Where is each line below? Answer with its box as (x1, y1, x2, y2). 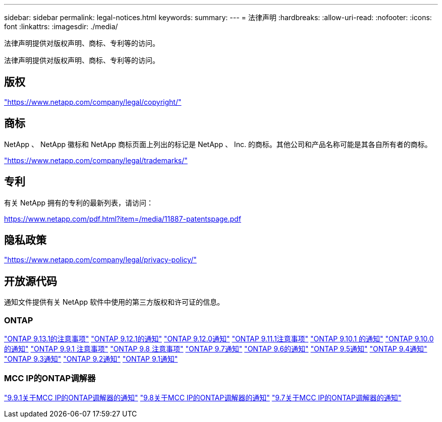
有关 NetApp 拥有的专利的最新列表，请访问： (4, 198, 153, 207)
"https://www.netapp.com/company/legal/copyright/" (4, 97, 182, 106)
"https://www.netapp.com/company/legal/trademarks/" (4, 156, 188, 165)
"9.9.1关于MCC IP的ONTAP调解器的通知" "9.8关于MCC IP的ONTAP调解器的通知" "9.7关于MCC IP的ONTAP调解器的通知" (4, 393, 402, 402)
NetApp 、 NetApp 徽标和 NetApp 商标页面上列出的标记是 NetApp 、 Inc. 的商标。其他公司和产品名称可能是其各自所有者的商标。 (4, 139, 432, 149)
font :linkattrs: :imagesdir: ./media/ (4, 22, 118, 31)
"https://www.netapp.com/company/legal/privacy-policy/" (4, 255, 197, 264)
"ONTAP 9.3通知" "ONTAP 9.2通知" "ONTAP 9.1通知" (4, 354, 178, 363)
